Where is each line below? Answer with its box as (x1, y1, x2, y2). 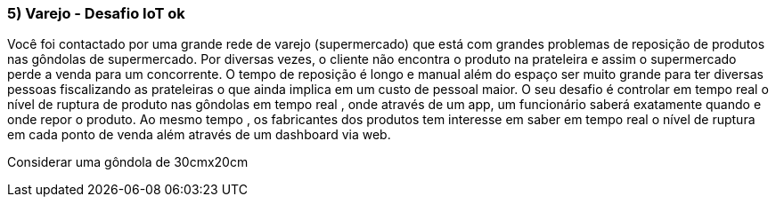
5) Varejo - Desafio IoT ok (7, 4, 185, 22)
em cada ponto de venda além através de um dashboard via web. (7, 127, 391, 143)
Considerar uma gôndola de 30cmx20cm (7, 154, 249, 170)
